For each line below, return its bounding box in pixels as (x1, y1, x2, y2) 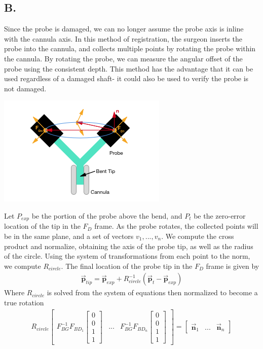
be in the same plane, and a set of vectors (4, 231, 134, 241)
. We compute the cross (161, 231, 234, 241)
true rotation (4, 297, 44, 307)
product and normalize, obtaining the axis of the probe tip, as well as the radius (4, 240, 253, 251)
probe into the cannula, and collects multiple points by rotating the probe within (4, 43, 256, 54)
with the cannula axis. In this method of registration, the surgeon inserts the (4, 33, 243, 44)
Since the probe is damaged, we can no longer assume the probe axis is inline (4, 23, 244, 34)
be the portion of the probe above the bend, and (31, 210, 182, 221)
